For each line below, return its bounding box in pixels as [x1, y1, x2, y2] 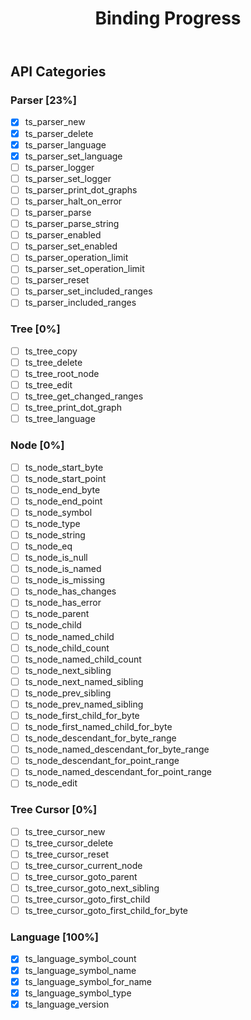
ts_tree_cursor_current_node [24, 859, 143, 871]
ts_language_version [24, 998, 110, 1010]
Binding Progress [94, 7, 242, 30]
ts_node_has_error [24, 597, 102, 609]
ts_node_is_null [24, 552, 88, 564]
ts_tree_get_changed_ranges [24, 390, 144, 402]
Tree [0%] [10, 322, 61, 336]
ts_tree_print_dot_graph [24, 402, 122, 414]
